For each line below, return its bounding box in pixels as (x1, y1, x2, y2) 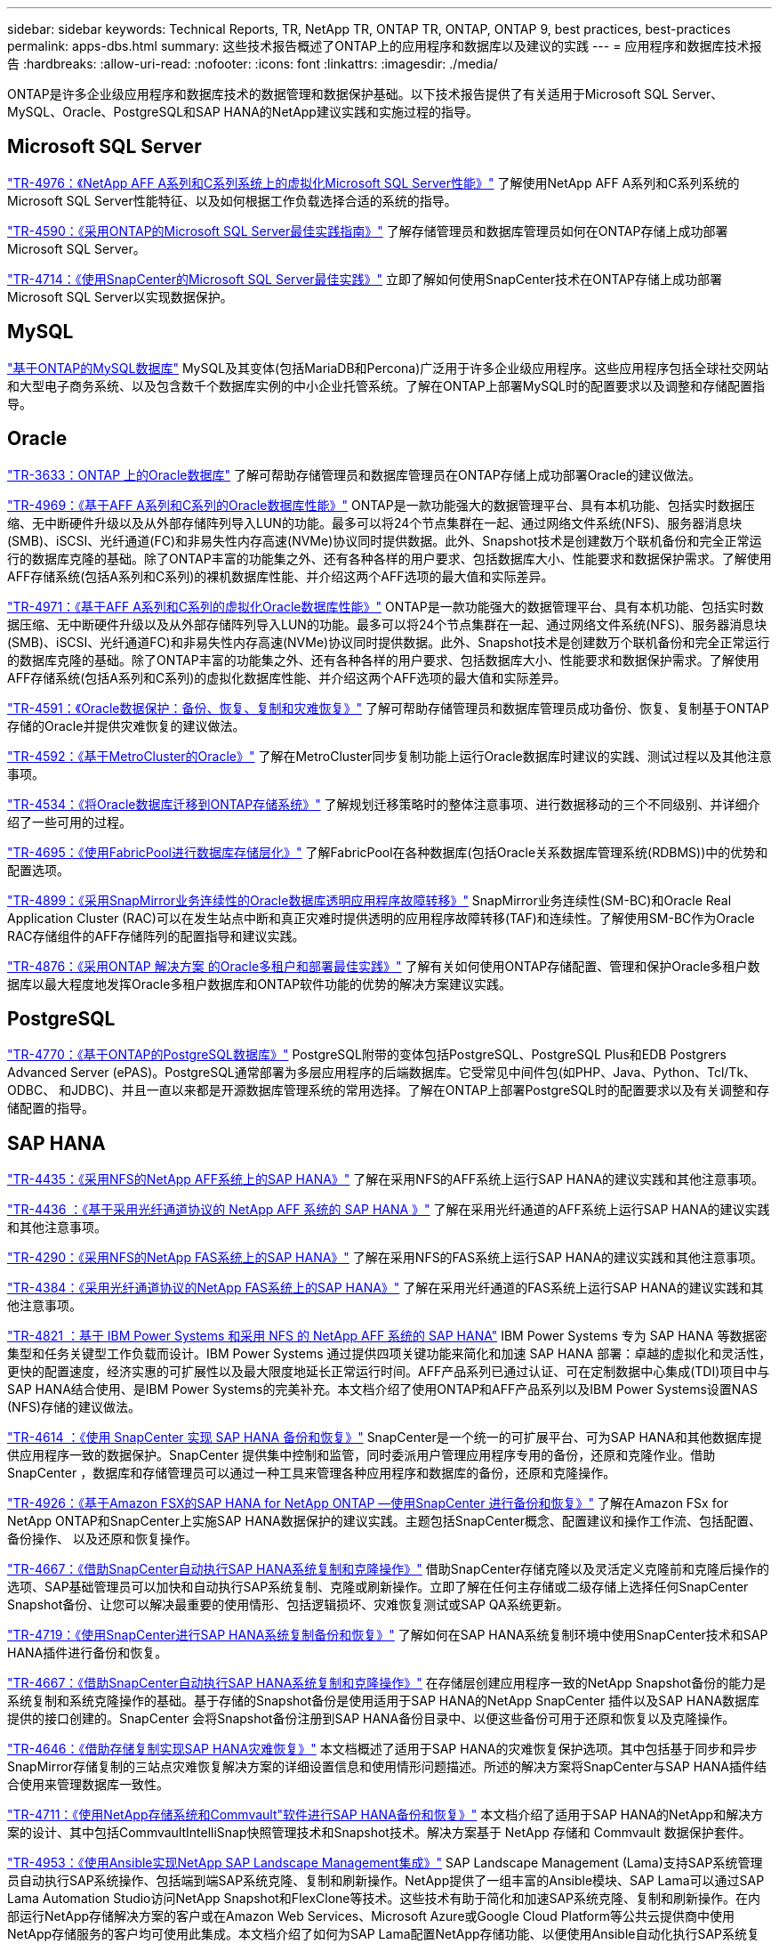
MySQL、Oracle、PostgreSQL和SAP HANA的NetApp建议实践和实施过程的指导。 (7, 104, 478, 119)
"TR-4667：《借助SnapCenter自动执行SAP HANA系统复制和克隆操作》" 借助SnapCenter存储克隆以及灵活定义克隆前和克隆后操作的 (7, 1561, 770, 1577)
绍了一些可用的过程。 (7, 814, 132, 830)
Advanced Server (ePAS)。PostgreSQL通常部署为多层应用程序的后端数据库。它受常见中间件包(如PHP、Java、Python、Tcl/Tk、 (7, 1065, 757, 1081)
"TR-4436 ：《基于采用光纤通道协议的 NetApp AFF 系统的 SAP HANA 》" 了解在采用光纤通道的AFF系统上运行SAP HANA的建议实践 (7, 1202, 770, 1218)
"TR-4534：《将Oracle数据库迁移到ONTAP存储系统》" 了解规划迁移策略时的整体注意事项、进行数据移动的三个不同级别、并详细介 (7, 796, 760, 812)
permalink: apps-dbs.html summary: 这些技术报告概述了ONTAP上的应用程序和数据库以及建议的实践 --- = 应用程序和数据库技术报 (7, 38, 762, 53)
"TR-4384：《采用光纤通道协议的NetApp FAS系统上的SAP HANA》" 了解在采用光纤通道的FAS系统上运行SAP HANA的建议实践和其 (7, 1280, 764, 1296)
